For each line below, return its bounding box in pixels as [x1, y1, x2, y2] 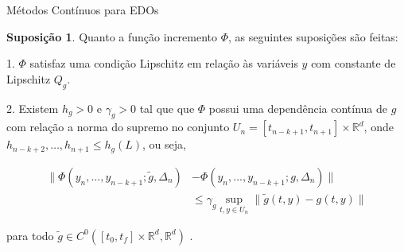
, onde [363, 118, 394, 135]
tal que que [139, 99, 195, 116]
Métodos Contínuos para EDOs [6, 2, 159, 17]
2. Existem [6, 99, 59, 116]
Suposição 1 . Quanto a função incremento [6, 28, 218, 45]
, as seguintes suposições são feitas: [228, 28, 398, 45]
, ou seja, [142, 136, 186, 153]
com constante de [311, 55, 396, 72]
